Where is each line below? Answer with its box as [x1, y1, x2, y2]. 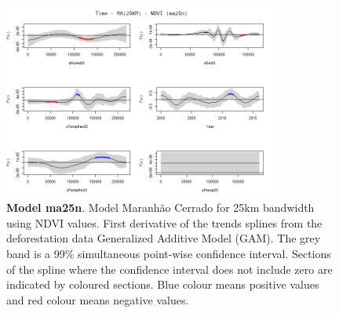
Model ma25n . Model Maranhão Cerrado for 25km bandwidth [6, 199, 315, 216]
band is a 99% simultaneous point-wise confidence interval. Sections [6, 246, 331, 262]
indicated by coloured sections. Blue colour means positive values [6, 276, 319, 293]
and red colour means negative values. [6, 291, 189, 308]
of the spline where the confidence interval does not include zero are [6, 260, 333, 277]
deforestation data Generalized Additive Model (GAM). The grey [6, 230, 321, 246]
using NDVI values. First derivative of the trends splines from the [6, 214, 323, 231]
